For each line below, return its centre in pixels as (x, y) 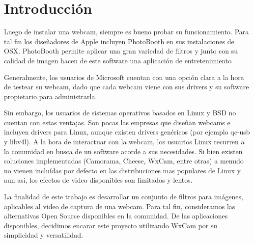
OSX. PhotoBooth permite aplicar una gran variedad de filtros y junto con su (121, 51)
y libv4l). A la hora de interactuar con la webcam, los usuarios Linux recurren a (124, 142)
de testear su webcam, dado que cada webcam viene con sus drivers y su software (127, 87)
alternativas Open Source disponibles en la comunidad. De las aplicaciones (116, 216)
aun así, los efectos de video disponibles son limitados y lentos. (98, 180)
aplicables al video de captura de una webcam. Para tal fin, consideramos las (120, 206)
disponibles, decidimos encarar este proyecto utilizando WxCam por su (111, 225)
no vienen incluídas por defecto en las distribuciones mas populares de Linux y (122, 170)
